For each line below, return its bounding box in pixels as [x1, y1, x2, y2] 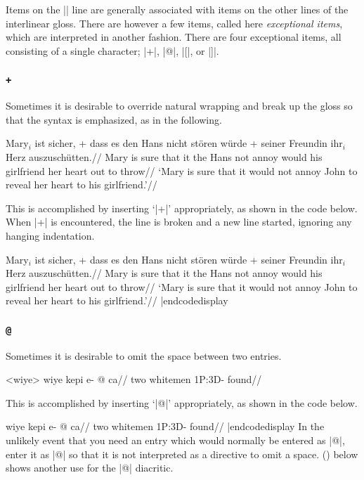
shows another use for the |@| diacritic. [6, 460, 174, 475]
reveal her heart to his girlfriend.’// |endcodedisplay [6, 293, 228, 308]
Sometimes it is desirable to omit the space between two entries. [6, 348, 282, 363]
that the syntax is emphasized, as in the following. [6, 112, 222, 127]
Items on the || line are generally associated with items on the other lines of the [6, 2, 349, 16]
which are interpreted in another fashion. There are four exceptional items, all [6, 30, 342, 44]
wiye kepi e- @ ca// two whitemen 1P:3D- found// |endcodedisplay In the [6, 419, 325, 434]
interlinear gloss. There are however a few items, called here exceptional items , [6, 15, 343, 30]
